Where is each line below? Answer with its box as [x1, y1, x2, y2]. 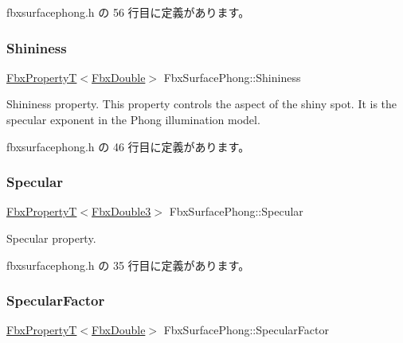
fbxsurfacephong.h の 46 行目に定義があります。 [6, 138, 250, 154]
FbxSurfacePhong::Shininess [163, 68, 301, 85]
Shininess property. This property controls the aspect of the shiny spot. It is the [6, 95, 397, 112]
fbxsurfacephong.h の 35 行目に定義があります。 [6, 256, 250, 273]
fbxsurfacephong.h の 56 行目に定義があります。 [6, 4, 250, 20]
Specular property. [6, 230, 96, 246]
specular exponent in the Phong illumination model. [6, 111, 260, 127]
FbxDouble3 [92, 203, 151, 220]
